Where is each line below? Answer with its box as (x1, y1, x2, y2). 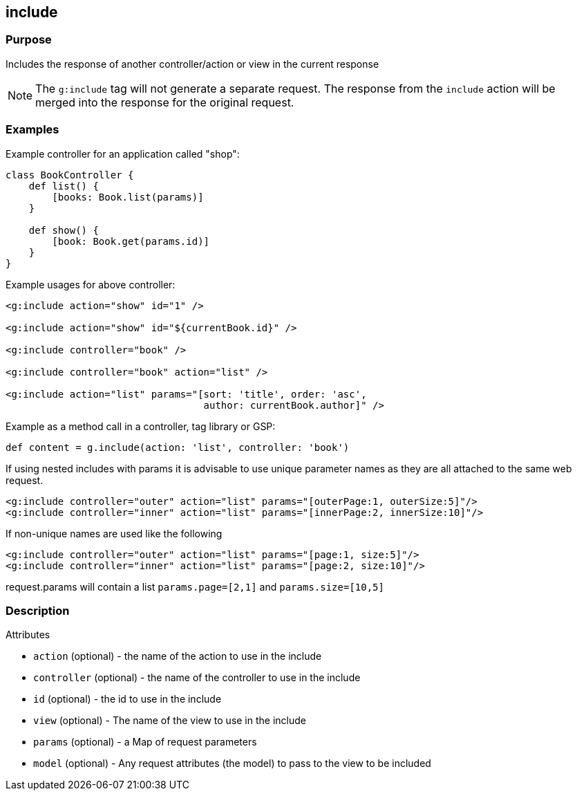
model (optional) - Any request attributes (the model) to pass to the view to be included (33, 757, 431, 770)
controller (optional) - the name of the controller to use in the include (33, 672, 361, 684)
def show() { (28, 224, 99, 236)
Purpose (6, 33, 52, 47)
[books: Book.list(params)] (52, 191, 204, 203)
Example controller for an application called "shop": (6, 147, 240, 160)
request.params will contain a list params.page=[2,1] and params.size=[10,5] (6, 580, 384, 593)
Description (6, 603, 70, 618)
